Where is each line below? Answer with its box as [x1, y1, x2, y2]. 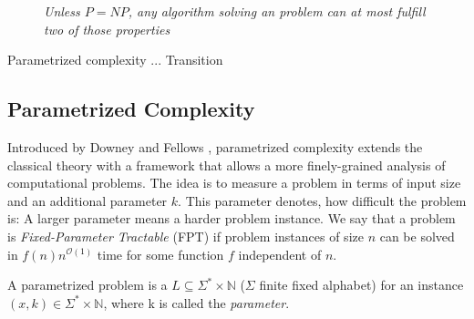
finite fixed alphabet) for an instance [259, 275, 464, 294]
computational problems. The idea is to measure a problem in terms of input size [7, 173, 461, 192]
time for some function [97, 244, 224, 263]
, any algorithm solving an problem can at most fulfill [128, 2, 426, 20]
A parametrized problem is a [7, 275, 168, 294]
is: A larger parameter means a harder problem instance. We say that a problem [7, 209, 456, 228]
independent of [238, 244, 322, 263]
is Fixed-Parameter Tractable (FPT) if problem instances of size [7, 226, 364, 245]
